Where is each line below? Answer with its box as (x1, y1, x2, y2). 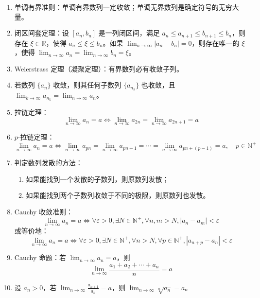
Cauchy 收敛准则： (14, 207, 73, 217)
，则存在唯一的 (191, 37, 240, 48)
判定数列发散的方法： (14, 158, 83, 168)
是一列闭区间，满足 (98, 28, 160, 38)
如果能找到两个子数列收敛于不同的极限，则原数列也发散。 (26, 190, 210, 200)
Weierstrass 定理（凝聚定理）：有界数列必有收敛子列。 (14, 63, 183, 73)
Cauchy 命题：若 (14, 252, 66, 263)
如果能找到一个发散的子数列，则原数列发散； (26, 174, 169, 184)
